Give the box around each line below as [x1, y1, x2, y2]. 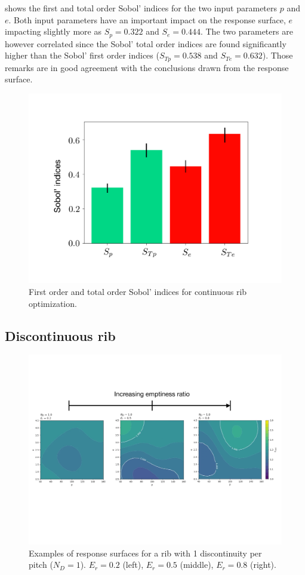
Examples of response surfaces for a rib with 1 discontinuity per [29, 546, 262, 559]
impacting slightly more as [5, 25, 101, 38]
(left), [122, 558, 144, 571]
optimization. [29, 297, 77, 309]
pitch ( [29, 558, 53, 571]
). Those [262, 49, 293, 62]
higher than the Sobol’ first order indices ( [5, 49, 159, 62]
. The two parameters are [200, 25, 293, 38]
